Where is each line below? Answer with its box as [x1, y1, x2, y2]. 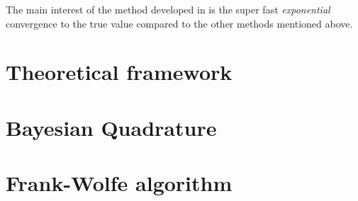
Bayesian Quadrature [6, 113, 217, 142]
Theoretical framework [6, 57, 233, 86]
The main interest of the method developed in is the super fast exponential [6, 2, 330, 16]
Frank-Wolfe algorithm [6, 168, 233, 197]
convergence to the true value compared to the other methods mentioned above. [6, 16, 353, 30]
